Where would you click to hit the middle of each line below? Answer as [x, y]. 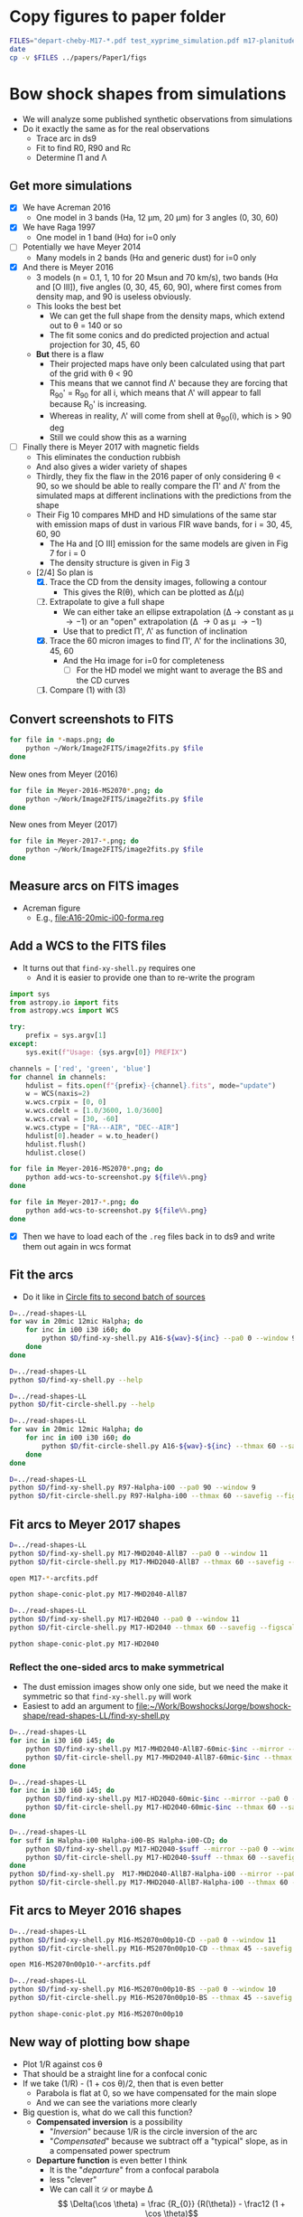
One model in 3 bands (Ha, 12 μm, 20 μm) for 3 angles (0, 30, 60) [157, 218]
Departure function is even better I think [111, 2160]
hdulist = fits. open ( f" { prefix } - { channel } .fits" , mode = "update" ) [151, 1085]
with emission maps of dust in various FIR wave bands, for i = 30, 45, [164, 524]
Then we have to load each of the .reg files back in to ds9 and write [149, 1236]
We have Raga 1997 [59, 227]
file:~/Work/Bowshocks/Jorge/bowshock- [213, 1706]
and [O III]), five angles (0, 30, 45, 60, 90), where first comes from [159, 287]
